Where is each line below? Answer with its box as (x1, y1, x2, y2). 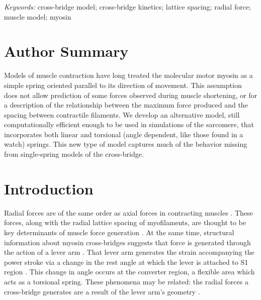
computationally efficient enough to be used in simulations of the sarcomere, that (4, 119, 254, 130)
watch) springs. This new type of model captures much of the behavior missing (4, 139, 247, 149)
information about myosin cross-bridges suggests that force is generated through (4, 237, 251, 247)
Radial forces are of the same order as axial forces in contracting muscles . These (4, 207, 253, 218)
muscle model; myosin (4, 11, 71, 22)
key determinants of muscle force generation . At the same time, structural (4, 227, 234, 237)
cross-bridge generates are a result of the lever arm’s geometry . (4, 286, 200, 296)
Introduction (4, 178, 94, 198)
